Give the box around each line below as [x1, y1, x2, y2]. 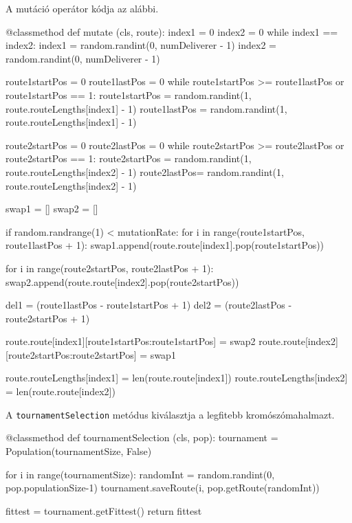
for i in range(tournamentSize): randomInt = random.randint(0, [5, 467, 275, 481]
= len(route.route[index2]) [5, 384, 115, 399]
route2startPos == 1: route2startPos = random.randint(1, [5, 151, 252, 166]
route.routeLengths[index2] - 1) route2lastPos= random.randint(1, [5, 164, 284, 179]
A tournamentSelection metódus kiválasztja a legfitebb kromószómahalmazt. [5, 407, 335, 421]
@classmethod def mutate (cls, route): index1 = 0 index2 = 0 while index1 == [5, 24, 338, 38]
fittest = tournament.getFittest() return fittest [5, 503, 202, 518]
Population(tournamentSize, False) [5, 443, 152, 458]
